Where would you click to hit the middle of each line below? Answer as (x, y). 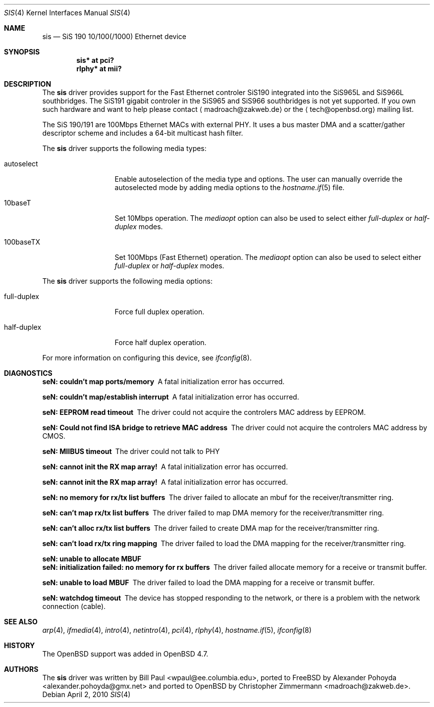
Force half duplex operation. (161, 342)
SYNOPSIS (22, 52)
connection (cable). (74, 606)
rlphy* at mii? (99, 69)
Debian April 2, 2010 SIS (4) (86, 694)
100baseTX (22, 242)
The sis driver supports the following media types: (124, 148)
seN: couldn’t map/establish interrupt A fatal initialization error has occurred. (171, 397)
